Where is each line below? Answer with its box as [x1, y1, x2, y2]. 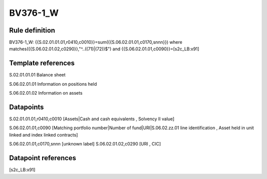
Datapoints [9, 103, 44, 111]
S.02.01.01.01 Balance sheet [9, 72, 66, 78]
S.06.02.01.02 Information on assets [9, 90, 83, 96]
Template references [9, 59, 75, 68]
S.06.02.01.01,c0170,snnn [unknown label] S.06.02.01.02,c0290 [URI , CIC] [9, 141, 161, 147]
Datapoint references [9, 154, 77, 162]
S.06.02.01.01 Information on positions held [9, 81, 97, 87]
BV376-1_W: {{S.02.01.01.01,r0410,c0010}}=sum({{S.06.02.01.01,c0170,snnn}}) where [9, 39, 182, 45]
